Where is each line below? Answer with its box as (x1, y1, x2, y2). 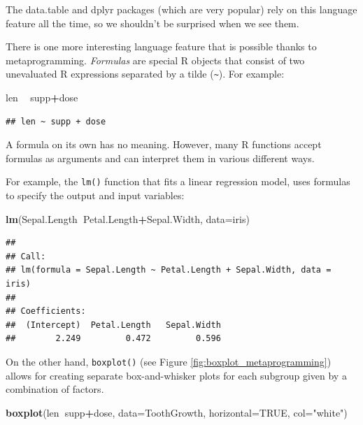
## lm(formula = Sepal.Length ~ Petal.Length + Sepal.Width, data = (6, 265, 332, 275)
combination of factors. (6, 382, 104, 396)
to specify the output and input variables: (6, 188, 185, 203)
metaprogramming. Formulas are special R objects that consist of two (6, 52, 305, 67)
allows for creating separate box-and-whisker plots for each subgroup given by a (6, 368, 347, 382)
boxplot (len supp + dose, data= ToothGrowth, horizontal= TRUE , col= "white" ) (6, 405, 348, 419)
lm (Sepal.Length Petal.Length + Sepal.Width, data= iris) (6, 211, 250, 226)
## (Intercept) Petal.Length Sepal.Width (6, 319, 221, 330)
